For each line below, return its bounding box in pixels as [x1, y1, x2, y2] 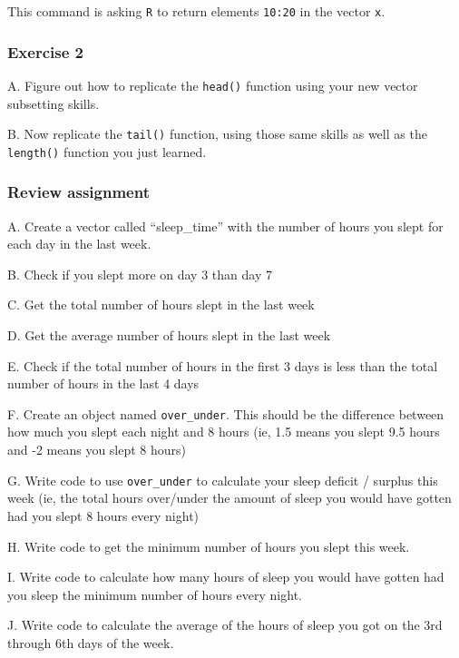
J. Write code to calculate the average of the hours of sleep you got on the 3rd [7, 615, 443, 634]
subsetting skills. [7, 93, 100, 113]
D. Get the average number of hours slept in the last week [7, 326, 331, 345]
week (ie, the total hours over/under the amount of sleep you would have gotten [7, 488, 452, 507]
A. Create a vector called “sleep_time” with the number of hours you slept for [7, 216, 444, 235]
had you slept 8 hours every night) [7, 506, 200, 525]
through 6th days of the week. [7, 633, 174, 652]
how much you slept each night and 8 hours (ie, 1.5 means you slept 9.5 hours [7, 422, 440, 441]
